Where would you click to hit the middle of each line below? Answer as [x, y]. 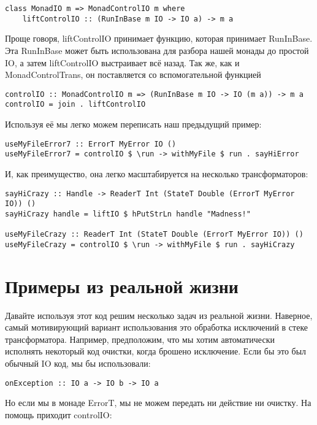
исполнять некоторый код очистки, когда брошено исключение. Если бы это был [156, 351]
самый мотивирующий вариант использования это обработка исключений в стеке [157, 327]
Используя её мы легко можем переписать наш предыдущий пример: [133, 124]
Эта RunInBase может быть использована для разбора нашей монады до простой [157, 50]
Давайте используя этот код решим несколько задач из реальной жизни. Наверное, [159, 315]
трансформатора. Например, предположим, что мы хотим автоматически [140, 339]
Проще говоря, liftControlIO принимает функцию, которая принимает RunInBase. [159, 38]
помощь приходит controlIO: [59, 414]
